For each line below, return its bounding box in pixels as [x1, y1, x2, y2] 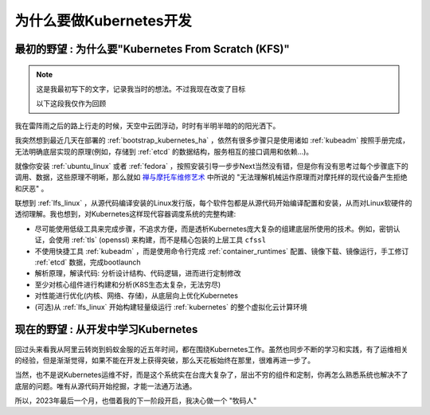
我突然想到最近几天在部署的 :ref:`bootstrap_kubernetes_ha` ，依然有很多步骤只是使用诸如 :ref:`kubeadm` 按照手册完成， [14, 135, 410, 145]
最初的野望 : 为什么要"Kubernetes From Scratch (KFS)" [14, 42, 290, 56]
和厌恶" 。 [14, 183, 49, 193]
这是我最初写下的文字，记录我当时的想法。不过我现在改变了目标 [36, 84, 246, 93]
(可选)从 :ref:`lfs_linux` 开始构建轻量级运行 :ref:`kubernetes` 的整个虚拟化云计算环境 [34, 302, 308, 311]
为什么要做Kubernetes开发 [14, 12, 193, 29]
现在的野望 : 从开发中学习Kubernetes [14, 323, 198, 336]
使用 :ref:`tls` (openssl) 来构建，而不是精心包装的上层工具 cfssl [55, 235, 267, 245]
